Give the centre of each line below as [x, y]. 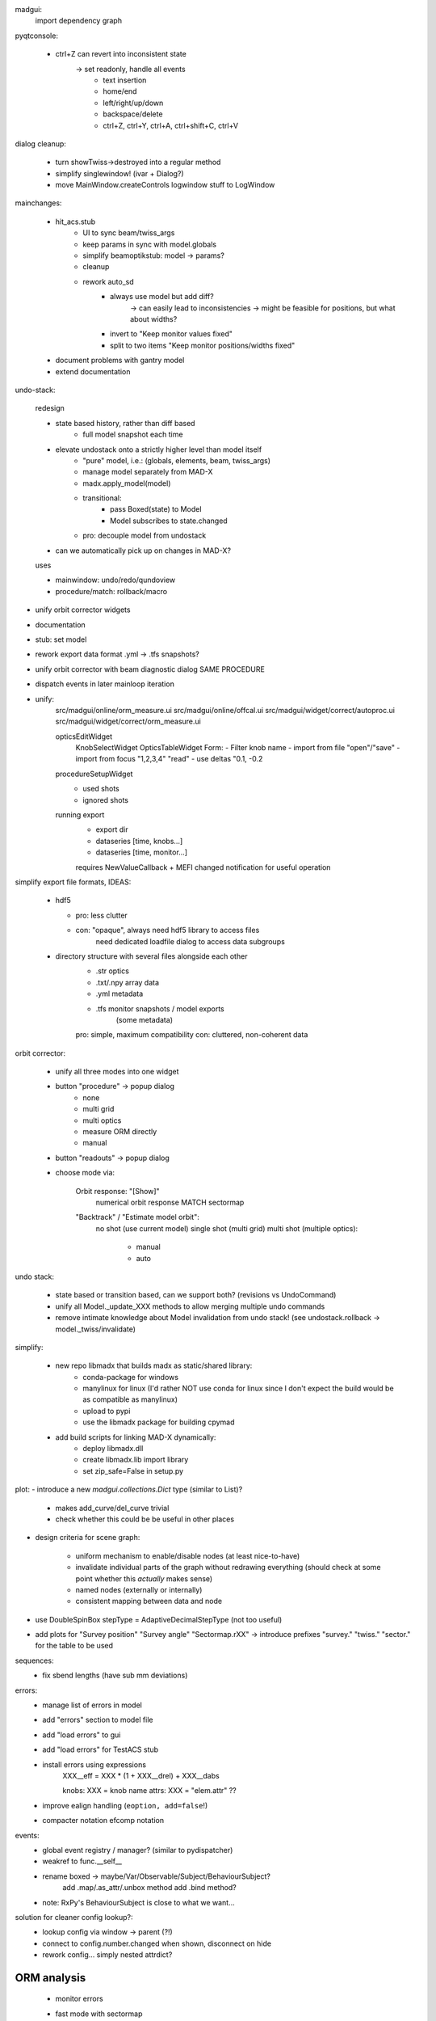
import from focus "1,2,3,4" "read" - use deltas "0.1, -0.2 [169, 759]
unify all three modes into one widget [117, 1072]
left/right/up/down [133, 103]
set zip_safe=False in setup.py [133, 1470]
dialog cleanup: [40, 143]
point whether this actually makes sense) [144, 1578]
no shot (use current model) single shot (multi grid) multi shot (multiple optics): [227, 1228]
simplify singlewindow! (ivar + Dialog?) [120, 173]
